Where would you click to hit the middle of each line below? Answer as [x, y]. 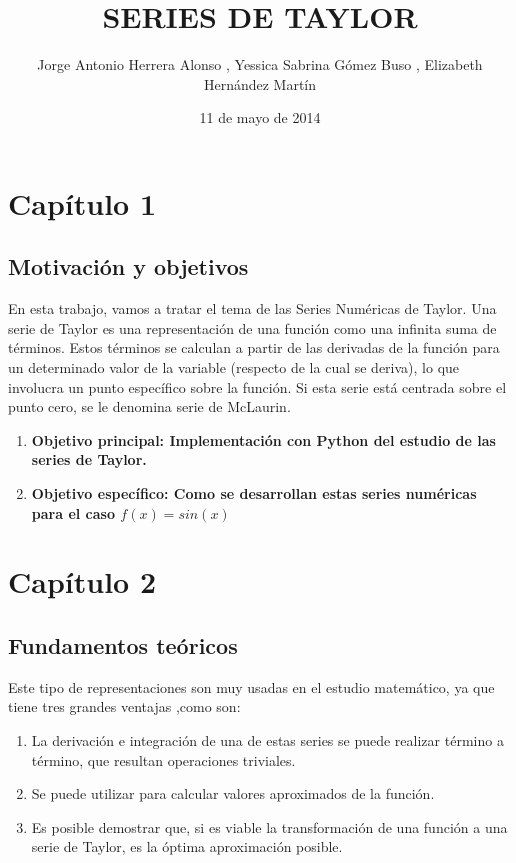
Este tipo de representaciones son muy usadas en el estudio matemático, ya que [251, 686]
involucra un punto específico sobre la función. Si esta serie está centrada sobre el [257, 386]
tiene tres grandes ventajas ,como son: [124, 706]
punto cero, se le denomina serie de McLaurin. [149, 406]
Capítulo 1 [82, 202]
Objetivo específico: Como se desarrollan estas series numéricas [254, 493]
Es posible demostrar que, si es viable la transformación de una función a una [269, 826]
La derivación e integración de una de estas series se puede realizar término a [267, 740]
